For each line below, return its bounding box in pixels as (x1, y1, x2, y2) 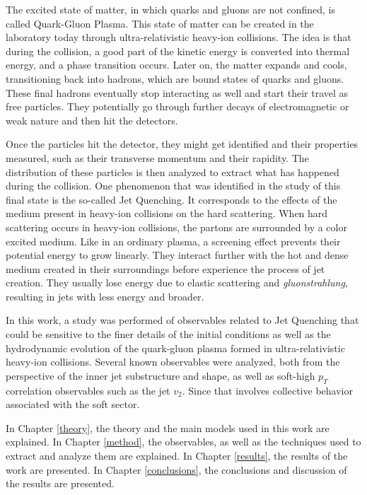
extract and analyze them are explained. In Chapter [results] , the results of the (6, 448, 348, 463)
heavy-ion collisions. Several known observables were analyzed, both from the (6, 354, 340, 369)
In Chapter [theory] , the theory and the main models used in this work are (6, 420, 330, 435)
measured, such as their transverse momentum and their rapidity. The (6, 150, 309, 165)
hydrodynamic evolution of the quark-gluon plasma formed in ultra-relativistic (6, 340, 345, 355)
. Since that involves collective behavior (182, 383, 353, 397)
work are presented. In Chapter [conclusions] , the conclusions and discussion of (6, 462, 347, 477)
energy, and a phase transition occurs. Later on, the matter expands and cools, (6, 57, 347, 72)
